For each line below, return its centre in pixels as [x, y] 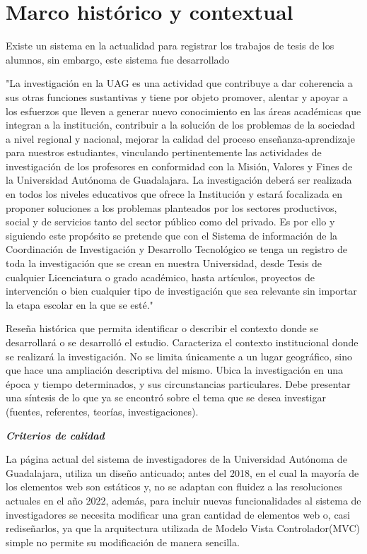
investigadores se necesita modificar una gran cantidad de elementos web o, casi [178, 514]
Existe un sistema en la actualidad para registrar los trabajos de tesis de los [170, 46]
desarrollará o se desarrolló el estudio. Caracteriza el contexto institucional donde [182, 342]
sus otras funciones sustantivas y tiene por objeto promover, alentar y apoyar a [177, 96]
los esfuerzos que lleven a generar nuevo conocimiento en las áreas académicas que [183, 111]
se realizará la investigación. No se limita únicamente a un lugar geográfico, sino [179, 356]
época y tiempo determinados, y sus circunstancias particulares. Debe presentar [178, 383]
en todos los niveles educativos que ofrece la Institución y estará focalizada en [174, 194]
